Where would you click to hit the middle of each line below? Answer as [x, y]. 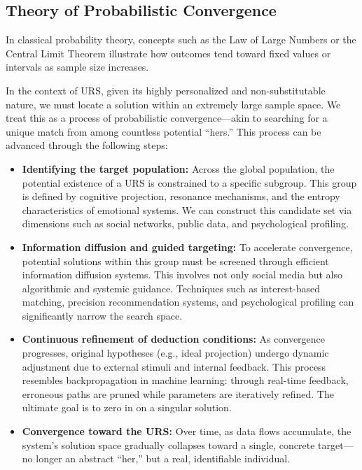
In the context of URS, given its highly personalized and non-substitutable [166, 90]
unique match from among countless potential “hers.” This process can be [163, 131]
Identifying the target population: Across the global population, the [178, 168]
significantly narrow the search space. [102, 315]
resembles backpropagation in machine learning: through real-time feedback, [185, 380]
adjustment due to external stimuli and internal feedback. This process [174, 366]
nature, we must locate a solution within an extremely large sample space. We [173, 104]
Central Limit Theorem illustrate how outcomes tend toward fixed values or [168, 53]
